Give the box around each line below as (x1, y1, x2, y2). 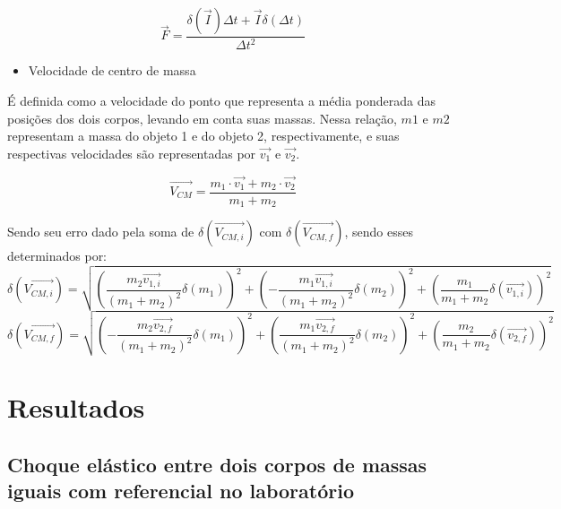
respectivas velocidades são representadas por (7, 143, 256, 162)
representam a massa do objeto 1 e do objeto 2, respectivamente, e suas (7, 126, 400, 145)
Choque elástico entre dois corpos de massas (7, 450, 427, 478)
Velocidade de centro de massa (28, 61, 196, 80)
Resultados (7, 389, 145, 426)
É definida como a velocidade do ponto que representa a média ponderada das (7, 91, 436, 109)
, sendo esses (344, 222, 413, 241)
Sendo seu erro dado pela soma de (7, 222, 194, 241)
